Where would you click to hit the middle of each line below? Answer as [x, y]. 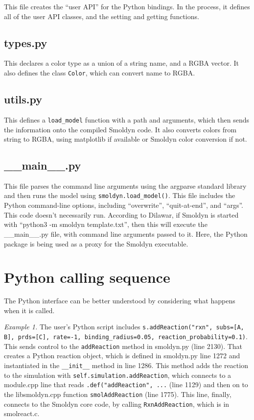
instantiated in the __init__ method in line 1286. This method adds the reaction [126, 365]
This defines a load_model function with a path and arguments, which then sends [127, 119]
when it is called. [29, 310]
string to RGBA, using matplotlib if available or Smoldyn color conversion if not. [126, 139]
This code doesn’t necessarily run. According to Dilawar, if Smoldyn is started [121, 214]
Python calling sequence [87, 277]
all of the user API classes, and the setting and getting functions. [102, 16]
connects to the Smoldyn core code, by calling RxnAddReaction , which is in [117, 404]
